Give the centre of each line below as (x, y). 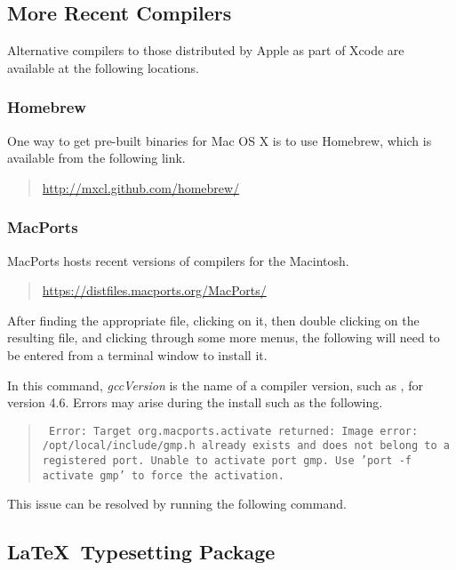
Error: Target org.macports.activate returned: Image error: (233, 431)
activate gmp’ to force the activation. (163, 475)
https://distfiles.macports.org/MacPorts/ (154, 290)
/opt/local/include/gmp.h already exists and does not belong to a (246, 446)
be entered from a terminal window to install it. (137, 354)
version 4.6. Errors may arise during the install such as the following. (195, 402)
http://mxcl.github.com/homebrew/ (141, 187)
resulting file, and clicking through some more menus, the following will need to (224, 337)
